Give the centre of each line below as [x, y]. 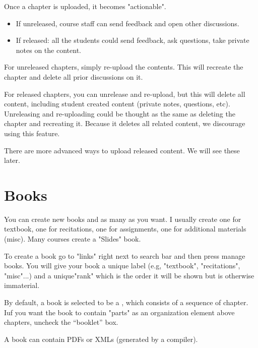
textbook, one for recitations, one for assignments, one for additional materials [125, 229]
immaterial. [22, 285]
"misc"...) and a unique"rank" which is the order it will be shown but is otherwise [129, 275]
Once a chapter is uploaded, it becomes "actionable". [85, 6]
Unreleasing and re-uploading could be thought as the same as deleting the [120, 113]
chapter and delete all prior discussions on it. [74, 76]
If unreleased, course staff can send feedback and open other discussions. [127, 23]
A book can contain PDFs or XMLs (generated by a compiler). [101, 339]
